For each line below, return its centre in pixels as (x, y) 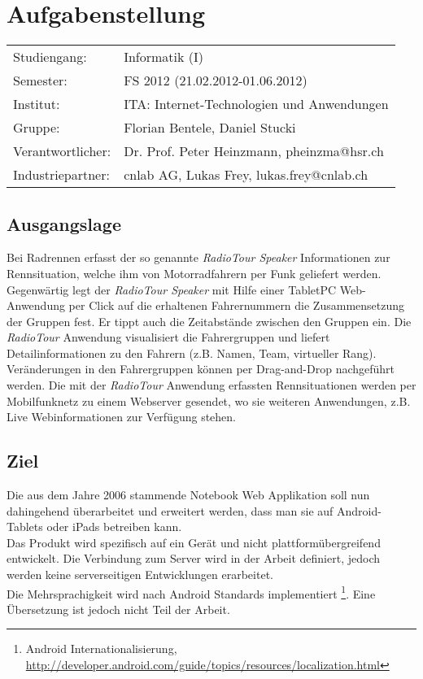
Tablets (25, 527)
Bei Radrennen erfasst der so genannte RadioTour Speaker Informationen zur (198, 257)
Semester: (40, 81)
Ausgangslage (64, 223)
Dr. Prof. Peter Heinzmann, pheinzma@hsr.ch (254, 151)
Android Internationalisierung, (101, 649)
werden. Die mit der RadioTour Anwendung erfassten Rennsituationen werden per (211, 385)
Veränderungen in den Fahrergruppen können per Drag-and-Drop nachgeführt (201, 369)
